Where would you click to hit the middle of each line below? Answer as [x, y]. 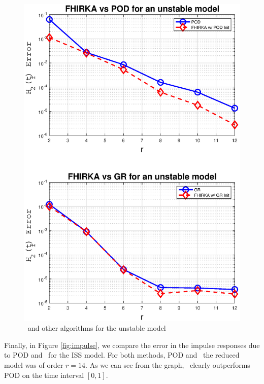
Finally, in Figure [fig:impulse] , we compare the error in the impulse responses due [132, 345]
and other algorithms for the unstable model [97, 328]
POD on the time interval [44, 375]
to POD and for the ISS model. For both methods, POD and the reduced [122, 355]
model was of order [34, 365]
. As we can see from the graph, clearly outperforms [168, 365]
